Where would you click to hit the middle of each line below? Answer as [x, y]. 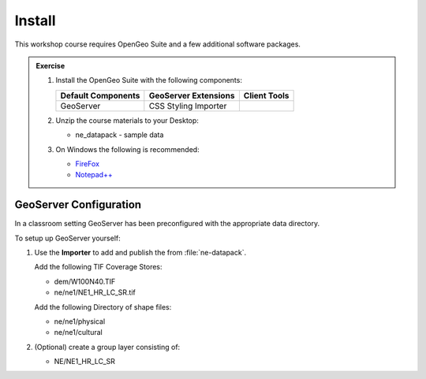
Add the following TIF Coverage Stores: [98, 267]
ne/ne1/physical [80, 321]
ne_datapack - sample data [120, 135]
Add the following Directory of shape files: [103, 307]
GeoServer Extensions [192, 95]
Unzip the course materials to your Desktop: [127, 120]
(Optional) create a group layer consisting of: [107, 347]
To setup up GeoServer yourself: [68, 238]
